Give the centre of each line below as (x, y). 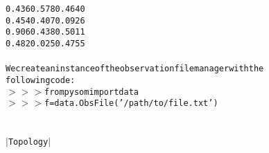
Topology (28, 142)
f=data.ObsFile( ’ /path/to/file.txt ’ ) (131, 103)
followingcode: (41, 80)
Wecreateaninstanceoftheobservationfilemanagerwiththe (135, 69)
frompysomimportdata (91, 92)
